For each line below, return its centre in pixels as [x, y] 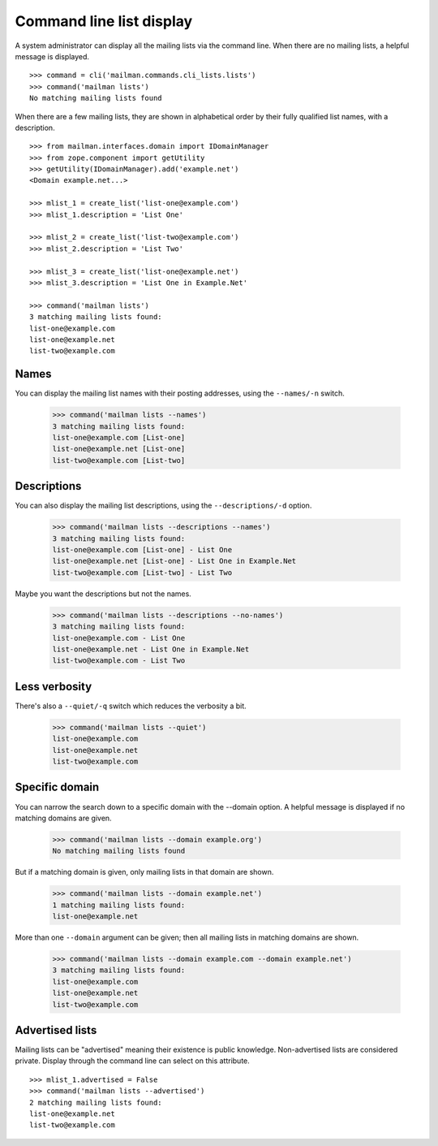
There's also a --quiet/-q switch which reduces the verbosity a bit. [131, 706]
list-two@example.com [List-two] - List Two [142, 572]
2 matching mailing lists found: [96, 1102]
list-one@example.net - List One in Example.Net [151, 649]
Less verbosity [54, 686]
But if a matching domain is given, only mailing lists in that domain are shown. [144, 872]
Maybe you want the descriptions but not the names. [103, 594]
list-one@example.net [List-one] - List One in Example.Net [174, 561]
